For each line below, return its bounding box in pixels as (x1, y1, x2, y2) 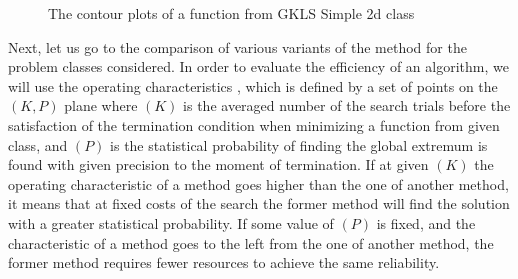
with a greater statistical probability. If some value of (8, 212, 334, 233)
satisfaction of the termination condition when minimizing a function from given (8, 114, 500, 135)
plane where (64, 95, 138, 116)
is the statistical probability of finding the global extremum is (110, 134, 488, 155)
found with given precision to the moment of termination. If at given (8, 154, 429, 175)
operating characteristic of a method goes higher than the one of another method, (8, 173, 509, 194)
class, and (8, 134, 68, 155)
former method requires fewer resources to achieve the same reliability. (8, 252, 440, 273)
